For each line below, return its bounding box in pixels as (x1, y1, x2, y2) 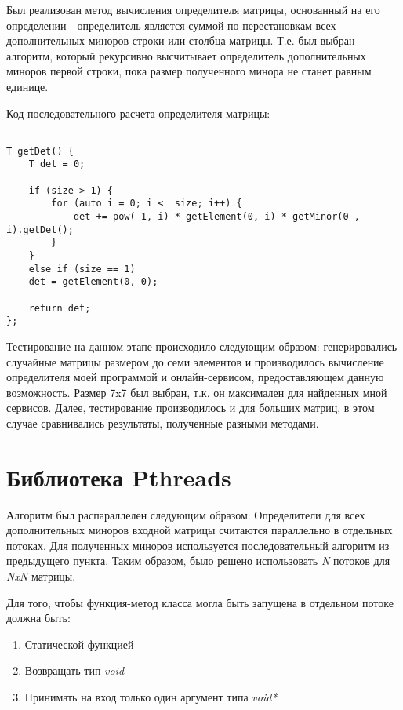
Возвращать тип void (24, 662, 125, 679)
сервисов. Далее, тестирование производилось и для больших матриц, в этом (6, 399, 375, 416)
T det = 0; (28, 158, 85, 170)
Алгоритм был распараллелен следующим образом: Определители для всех (6, 506, 365, 522)
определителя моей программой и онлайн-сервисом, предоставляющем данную (6, 369, 384, 385)
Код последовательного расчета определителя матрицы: (6, 104, 270, 121)
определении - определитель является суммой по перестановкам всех (6, 16, 336, 33)
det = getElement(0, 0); (28, 276, 158, 288)
